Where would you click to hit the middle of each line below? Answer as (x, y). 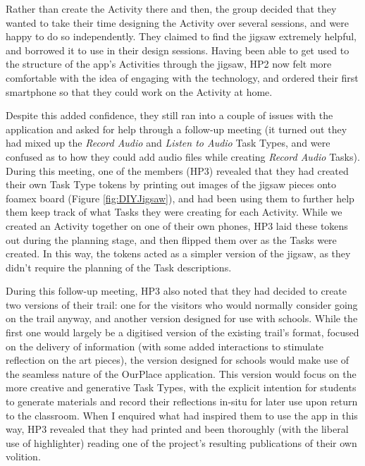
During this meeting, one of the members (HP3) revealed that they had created (177, 170)
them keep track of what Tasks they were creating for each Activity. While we (174, 212)
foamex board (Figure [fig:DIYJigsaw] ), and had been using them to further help (180, 198)
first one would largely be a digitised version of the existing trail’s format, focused (182, 332)
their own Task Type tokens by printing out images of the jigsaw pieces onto (171, 184)
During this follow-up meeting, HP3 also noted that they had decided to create (177, 291)
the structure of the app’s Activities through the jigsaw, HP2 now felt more (169, 64)
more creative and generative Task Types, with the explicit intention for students (181, 387)
